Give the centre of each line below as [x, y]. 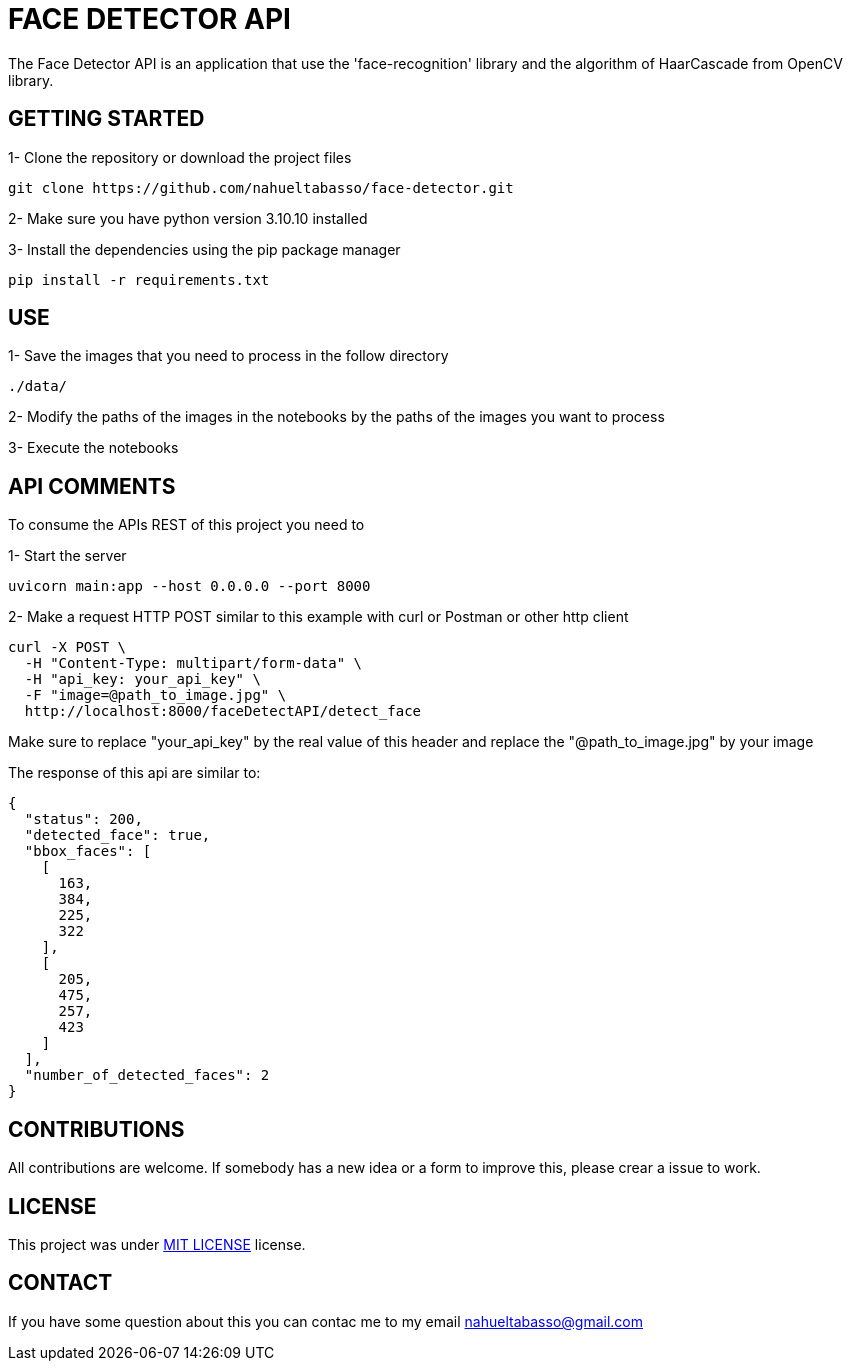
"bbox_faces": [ [88, 851]
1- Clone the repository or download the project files [180, 157]
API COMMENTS [92, 486]
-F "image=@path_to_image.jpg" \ [155, 695]
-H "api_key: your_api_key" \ [142, 679]
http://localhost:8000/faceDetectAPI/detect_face [223, 711]
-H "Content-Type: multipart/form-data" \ [193, 663]
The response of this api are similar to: [134, 773]
